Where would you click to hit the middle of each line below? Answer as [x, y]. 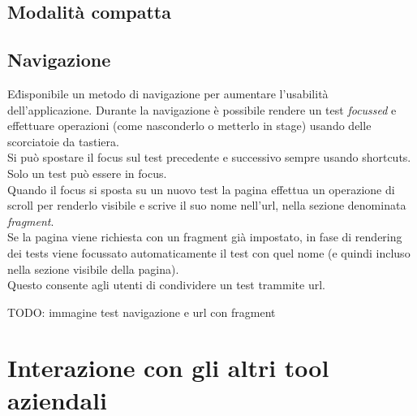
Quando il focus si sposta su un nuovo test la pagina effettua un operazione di [201, 189]
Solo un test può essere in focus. [87, 173]
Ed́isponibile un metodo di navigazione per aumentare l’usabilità [168, 93]
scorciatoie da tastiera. [63, 141]
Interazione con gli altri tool [168, 368]
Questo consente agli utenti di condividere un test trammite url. [166, 285]
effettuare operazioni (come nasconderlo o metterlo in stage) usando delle [189, 126]
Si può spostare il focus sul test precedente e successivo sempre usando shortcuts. [209, 157]
